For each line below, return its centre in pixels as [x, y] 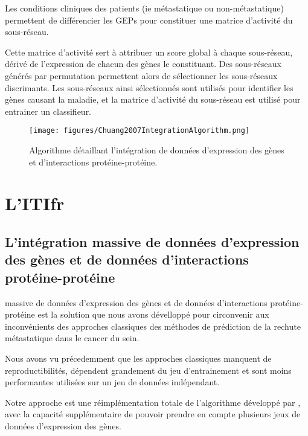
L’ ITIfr [35, 203]
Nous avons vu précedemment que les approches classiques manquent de [138, 358]
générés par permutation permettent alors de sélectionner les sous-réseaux [141, 75]
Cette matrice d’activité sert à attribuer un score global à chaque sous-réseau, [149, 52]
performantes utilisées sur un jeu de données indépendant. [112, 382]
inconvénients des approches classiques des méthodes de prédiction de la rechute [153, 326]
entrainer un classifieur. [48, 111]
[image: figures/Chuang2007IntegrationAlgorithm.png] [140, 131]
